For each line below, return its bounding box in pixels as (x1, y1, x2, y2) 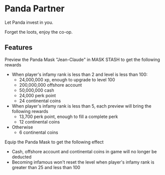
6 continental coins (19, 129, 58, 135)
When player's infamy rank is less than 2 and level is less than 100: (11, 71, 148, 77)
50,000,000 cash (19, 87, 54, 93)
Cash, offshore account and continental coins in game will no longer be (11, 148, 157, 154)
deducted (11, 154, 32, 160)
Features (4, 43, 33, 52)
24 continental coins (19, 98, 61, 104)
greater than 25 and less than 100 (11, 164, 81, 170)
